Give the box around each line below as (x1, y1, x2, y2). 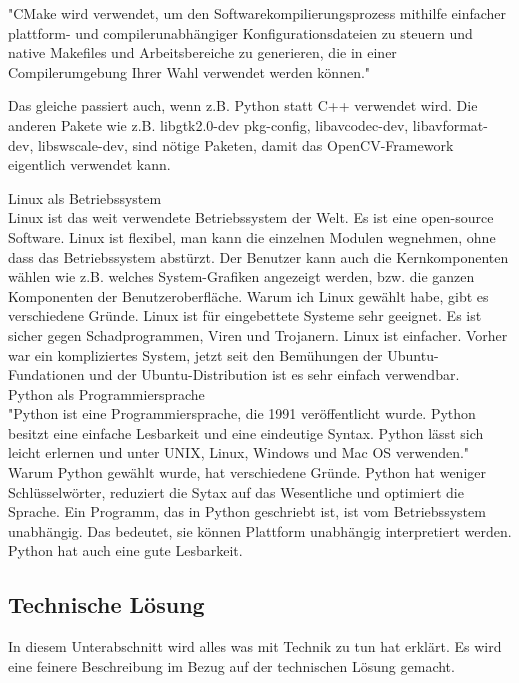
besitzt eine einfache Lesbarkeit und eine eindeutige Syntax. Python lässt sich (8, 422, 484, 443)
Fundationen (8, 364, 85, 385)
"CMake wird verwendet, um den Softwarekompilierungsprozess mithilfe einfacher (8, 3, 507, 23)
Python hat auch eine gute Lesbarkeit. (8, 540, 243, 561)
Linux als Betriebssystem (8, 187, 162, 208)
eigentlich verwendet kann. (8, 154, 171, 175)
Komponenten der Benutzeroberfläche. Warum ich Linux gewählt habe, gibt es (8, 285, 489, 306)
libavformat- (412, 114, 488, 135)
